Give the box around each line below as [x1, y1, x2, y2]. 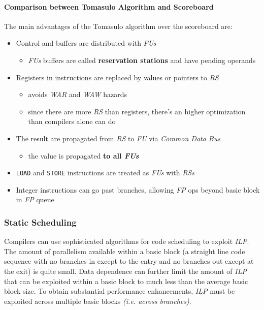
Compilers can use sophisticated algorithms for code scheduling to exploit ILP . [4, 236, 249, 246]
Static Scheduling [4, 215, 77, 228]
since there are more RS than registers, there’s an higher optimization [28, 106, 246, 116]
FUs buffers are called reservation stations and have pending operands [28, 54, 256, 65]
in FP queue [16, 194, 54, 205]
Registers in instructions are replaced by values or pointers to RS [16, 72, 219, 82]
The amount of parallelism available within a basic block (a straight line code [4, 245, 245, 256]
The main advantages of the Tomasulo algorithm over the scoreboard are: [4, 20, 233, 31]
